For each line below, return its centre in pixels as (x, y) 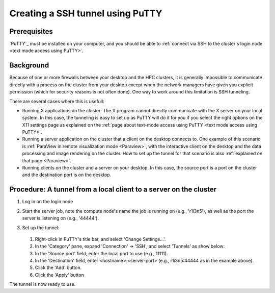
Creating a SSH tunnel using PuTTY (86, 13)
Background (29, 66)
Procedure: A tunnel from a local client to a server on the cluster (113, 190)
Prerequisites (31, 31)
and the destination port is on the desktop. (67, 175)
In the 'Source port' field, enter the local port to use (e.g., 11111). (101, 253)
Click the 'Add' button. (58, 267)
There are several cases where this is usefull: (57, 101)
